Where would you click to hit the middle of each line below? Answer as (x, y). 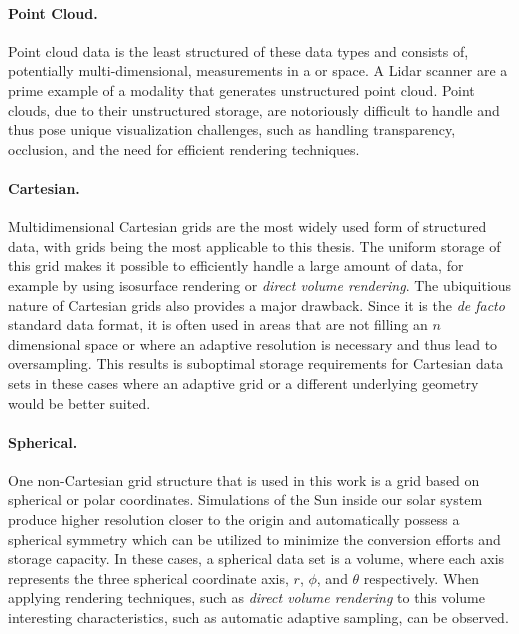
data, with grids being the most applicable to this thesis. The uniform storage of (254, 245)
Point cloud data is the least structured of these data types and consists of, (238, 50)
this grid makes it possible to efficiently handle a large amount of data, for (236, 265)
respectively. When (421, 577)
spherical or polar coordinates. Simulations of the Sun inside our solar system (245, 499)
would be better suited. (79, 402)
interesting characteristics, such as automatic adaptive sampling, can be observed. (258, 617)
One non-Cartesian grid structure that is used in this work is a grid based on (244, 479)
